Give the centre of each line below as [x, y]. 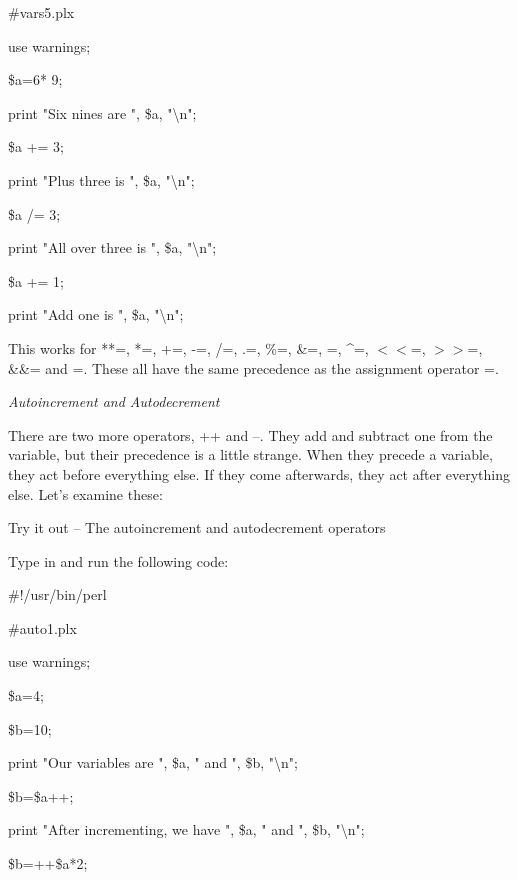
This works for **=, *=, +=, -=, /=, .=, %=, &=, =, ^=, [188, 347]
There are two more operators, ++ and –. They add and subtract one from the [250, 434]
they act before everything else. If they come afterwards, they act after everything [259, 473]
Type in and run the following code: [118, 560]
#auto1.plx [42, 627]
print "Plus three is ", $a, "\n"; [101, 179]
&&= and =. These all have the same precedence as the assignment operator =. [253, 367]
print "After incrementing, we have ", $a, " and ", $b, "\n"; [186, 829]
